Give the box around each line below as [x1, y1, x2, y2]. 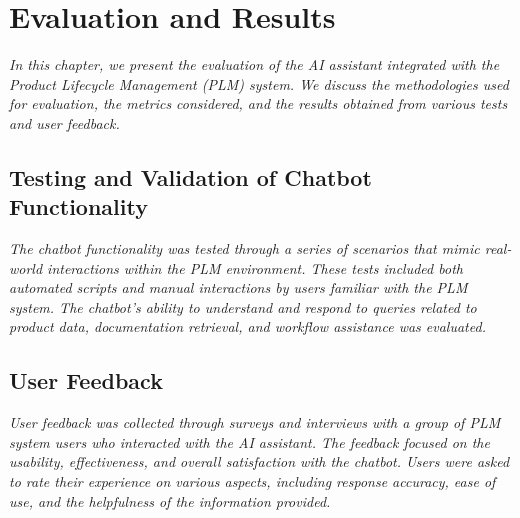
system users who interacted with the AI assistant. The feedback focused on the [9, 431, 490, 452]
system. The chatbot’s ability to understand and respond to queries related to [9, 296, 477, 317]
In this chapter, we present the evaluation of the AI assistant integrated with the [9, 54, 500, 75]
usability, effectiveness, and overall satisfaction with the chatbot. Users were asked [9, 451, 510, 472]
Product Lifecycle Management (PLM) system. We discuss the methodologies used [9, 73, 509, 94]
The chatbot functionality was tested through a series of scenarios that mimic [9, 238, 480, 259]
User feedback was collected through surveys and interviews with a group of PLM [9, 412, 501, 433]
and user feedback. [9, 112, 120, 133]
